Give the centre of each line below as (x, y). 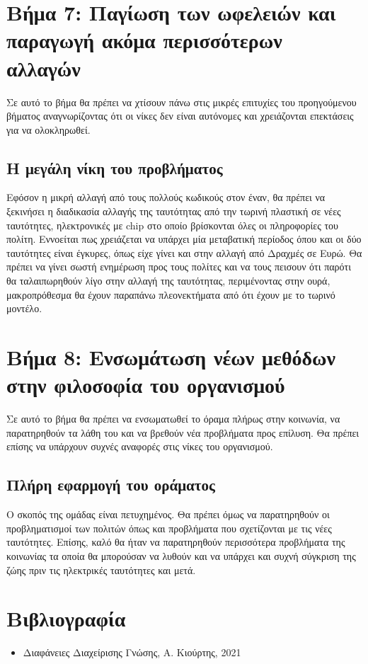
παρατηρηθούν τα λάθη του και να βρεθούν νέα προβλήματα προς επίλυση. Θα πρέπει (183, 432)
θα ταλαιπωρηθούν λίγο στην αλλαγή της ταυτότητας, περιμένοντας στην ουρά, (168, 281)
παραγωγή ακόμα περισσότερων (144, 40)
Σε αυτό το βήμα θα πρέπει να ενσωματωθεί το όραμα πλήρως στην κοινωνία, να (173, 419)
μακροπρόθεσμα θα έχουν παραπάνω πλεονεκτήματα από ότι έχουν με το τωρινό (171, 294)
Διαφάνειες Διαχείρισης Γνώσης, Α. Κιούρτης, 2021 (132, 652)
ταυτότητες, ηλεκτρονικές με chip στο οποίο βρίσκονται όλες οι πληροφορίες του (172, 225)
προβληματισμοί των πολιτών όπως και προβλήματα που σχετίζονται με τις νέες (169, 528)
